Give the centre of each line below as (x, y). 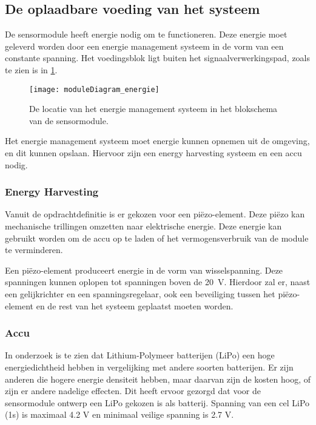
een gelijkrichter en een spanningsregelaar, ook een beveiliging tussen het (140, 293)
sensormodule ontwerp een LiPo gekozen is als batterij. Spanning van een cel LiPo (157, 402)
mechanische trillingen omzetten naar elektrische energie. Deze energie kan (143, 226)
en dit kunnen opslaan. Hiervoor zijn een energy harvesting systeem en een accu (153, 153)
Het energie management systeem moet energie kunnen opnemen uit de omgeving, (157, 141)
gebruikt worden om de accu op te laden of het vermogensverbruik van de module (157, 238)
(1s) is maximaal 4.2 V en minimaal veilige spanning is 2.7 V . (119, 414)
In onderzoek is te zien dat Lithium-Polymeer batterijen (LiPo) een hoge (140, 355)
